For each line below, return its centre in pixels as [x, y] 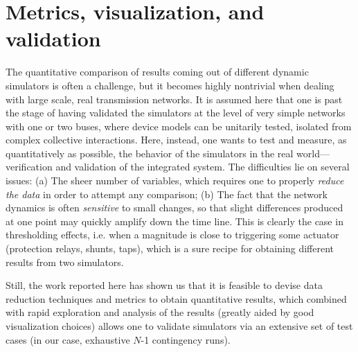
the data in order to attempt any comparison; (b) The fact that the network [167, 194]
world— [313, 153]
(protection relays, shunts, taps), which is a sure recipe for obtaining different [170, 248]
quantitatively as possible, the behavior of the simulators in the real [150, 153]
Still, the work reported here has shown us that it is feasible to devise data [164, 285]
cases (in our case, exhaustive [68, 339]
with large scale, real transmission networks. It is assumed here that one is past [174, 99]
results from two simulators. [65, 262]
